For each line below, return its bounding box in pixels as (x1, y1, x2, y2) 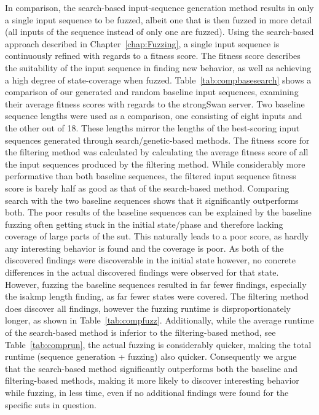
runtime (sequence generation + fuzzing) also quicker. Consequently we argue (5, 350, 297, 363)
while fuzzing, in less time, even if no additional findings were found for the (5, 386, 289, 398)
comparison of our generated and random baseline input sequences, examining (5, 85, 299, 98)
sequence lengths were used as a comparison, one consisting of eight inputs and (5, 109, 302, 122)
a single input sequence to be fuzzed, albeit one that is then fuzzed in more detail (5, 13, 312, 26)
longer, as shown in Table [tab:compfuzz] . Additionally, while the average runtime (5, 314, 314, 327)
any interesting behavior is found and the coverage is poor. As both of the (5, 241, 284, 254)
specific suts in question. (5, 398, 96, 411)
